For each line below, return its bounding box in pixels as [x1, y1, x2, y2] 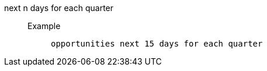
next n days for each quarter [4, 3, 114, 13]
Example [27, 21, 61, 31]
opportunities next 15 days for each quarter [51, 39, 263, 48]
